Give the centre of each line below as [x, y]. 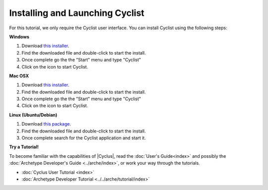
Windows [19, 37]
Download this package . [46, 124]
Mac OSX [19, 76]
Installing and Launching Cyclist [77, 13]
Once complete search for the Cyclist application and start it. [84, 138]
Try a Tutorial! [24, 147]
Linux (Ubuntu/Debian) [33, 115]
